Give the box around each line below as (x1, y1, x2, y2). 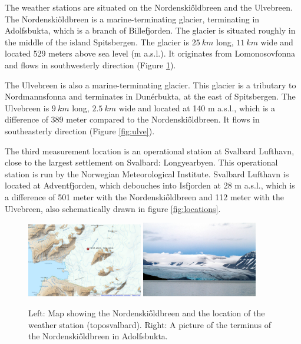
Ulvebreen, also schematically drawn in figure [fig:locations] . (5, 202, 221, 214)
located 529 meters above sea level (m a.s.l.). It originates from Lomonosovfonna (5, 47, 295, 59)
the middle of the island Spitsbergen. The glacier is (5, 35, 189, 48)
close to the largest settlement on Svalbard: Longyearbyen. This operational (5, 156, 278, 168)
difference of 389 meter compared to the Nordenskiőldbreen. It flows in (5, 113, 260, 125)
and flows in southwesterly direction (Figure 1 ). (5, 58, 176, 71)
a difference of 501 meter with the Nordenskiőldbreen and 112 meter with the (5, 190, 284, 203)
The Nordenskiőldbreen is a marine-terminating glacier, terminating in (5, 12, 260, 25)
